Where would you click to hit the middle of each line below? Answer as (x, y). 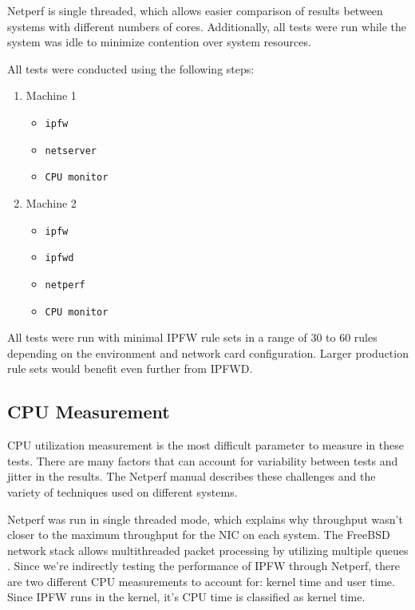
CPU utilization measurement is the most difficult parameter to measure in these (206, 445)
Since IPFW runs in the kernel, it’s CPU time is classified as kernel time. (186, 597)
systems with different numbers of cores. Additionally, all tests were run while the (207, 26)
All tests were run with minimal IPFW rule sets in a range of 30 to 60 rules (192, 337)
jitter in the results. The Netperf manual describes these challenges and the (192, 476)
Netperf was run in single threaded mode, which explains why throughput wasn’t (205, 519)
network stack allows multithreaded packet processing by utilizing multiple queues (208, 550)
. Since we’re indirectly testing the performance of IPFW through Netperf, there (204, 566)
